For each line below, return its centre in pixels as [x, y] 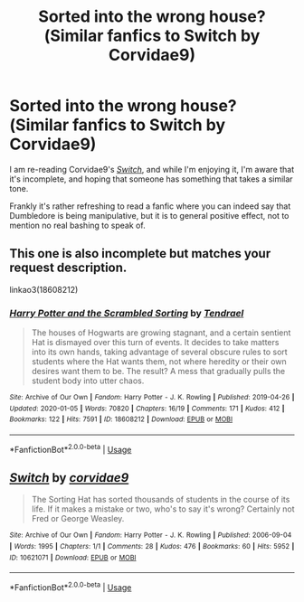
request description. [68, 268]
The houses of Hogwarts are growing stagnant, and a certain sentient [161, 333]
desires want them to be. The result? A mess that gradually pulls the [158, 372]
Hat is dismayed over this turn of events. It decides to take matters [155, 343]
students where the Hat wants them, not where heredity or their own [159, 362]
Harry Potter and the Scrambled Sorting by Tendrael [127, 313]
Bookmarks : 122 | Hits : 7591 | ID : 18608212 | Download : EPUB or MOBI [121, 419]
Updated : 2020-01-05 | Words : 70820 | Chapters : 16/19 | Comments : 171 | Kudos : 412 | [147, 409]
